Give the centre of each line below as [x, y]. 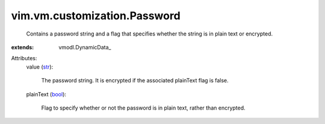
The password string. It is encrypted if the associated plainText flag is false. [135, 81]
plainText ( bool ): [46, 94]
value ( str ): [40, 67]
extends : [23, 47]
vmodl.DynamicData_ [85, 47]
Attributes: [24, 58]
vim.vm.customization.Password [96, 16]
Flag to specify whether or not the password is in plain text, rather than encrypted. [144, 108]
